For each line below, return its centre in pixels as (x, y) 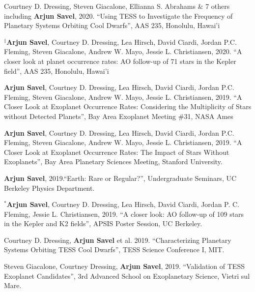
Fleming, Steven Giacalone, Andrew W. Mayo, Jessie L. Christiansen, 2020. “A (123, 51)
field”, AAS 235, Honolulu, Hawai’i (57, 71)
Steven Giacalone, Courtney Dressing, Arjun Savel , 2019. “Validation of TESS (124, 266)
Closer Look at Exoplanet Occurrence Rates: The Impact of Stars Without (117, 152)
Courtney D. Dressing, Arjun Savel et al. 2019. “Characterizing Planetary (118, 240)
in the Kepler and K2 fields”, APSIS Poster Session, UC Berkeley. (103, 223)
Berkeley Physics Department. (49, 188)
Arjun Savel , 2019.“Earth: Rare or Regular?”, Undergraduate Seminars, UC (120, 178)
